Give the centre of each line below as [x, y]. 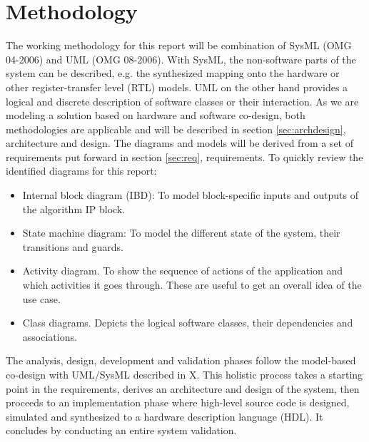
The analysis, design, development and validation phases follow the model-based [181, 360]
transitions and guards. [73, 246]
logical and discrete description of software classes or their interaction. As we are [182, 101]
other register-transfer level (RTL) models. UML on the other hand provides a [177, 87]
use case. [41, 298]
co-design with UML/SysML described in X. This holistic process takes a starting [184, 374]
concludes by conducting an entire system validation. [121, 430]
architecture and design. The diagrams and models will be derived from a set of [180, 143]
